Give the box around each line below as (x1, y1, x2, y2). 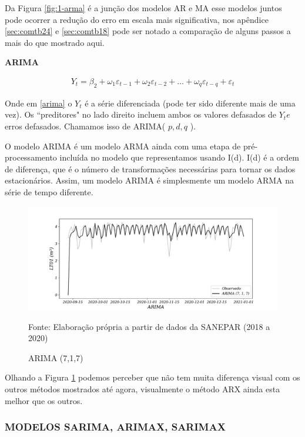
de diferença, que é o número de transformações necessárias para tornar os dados (5, 162, 296, 175)
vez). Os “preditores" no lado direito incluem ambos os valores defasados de (5, 108, 277, 121)
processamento (5, 151, 57, 164)
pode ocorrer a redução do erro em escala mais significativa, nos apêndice (5, 13, 269, 25)
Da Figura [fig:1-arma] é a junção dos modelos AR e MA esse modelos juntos (5, 2, 282, 14)
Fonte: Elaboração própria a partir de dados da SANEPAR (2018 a (28, 320, 270, 332)
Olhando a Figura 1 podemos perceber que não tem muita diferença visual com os (5, 371, 300, 383)
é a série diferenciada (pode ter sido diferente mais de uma (85, 96, 296, 109)
